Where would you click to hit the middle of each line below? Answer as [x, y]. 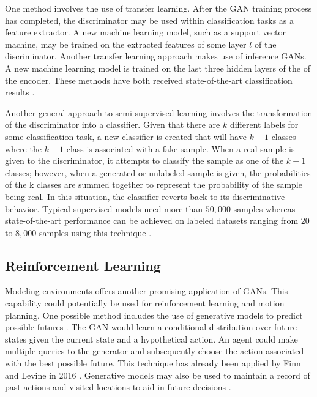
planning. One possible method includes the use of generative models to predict [154, 315]
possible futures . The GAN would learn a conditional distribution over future [151, 327]
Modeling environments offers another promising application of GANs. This [147, 291]
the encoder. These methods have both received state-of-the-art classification [149, 80]
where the [23, 148]
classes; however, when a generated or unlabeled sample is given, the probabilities [158, 172]
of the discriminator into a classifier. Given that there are [113, 124]
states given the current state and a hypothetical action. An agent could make [151, 339]
